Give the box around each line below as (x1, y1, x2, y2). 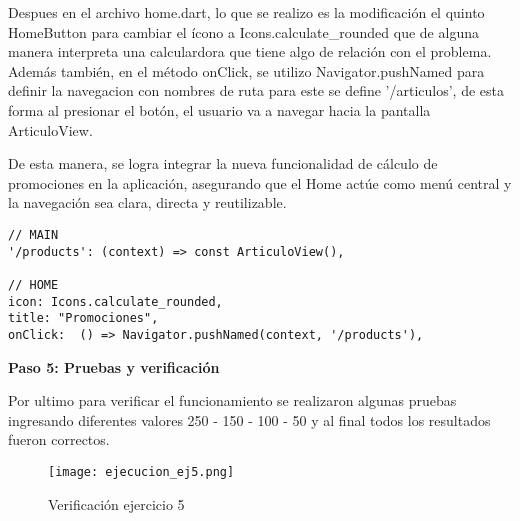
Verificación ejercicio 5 (48, 493, 185, 514)
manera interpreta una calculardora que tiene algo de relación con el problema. (8, 41, 492, 62)
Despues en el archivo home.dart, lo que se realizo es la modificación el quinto (8, 2, 485, 22)
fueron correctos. (8, 429, 110, 450)
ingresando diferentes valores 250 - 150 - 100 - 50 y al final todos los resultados (8, 409, 491, 430)
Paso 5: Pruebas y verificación (8, 356, 220, 377)
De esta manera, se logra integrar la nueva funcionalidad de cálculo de (8, 153, 438, 174)
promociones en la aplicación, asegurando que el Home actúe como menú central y (8, 172, 512, 193)
